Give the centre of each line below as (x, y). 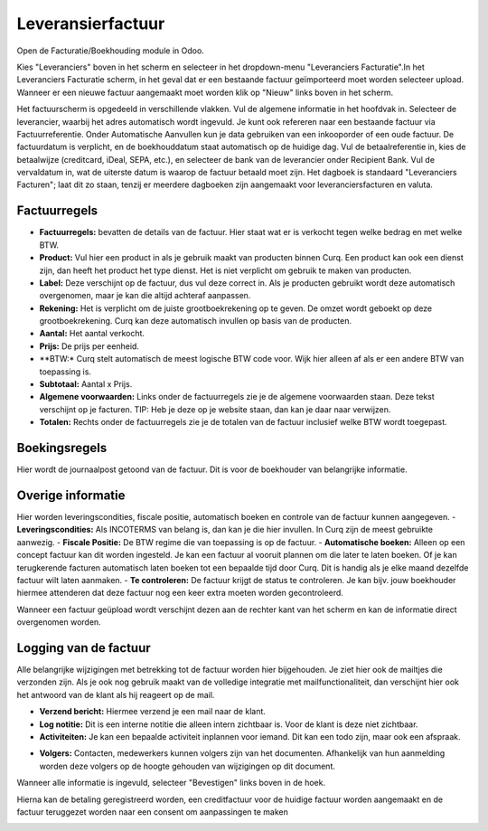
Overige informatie (71, 495)
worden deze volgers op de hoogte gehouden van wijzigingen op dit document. (188, 766)
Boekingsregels (62, 448)
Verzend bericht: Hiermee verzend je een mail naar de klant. (153, 712)
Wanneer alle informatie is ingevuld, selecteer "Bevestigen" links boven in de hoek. (171, 783)
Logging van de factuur (84, 648)
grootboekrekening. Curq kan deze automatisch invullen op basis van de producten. (196, 321)
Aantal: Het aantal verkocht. (92, 334)
